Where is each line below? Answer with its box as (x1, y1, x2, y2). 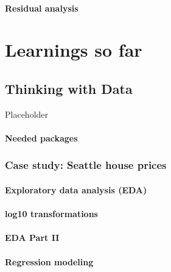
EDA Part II (5, 231, 60, 244)
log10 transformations (5, 207, 98, 220)
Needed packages (5, 131, 78, 144)
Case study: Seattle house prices (5, 157, 167, 173)
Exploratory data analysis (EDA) (5, 183, 147, 196)
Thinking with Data (5, 79, 133, 98)
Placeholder (5, 107, 49, 120)
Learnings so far (5, 37, 142, 62)
